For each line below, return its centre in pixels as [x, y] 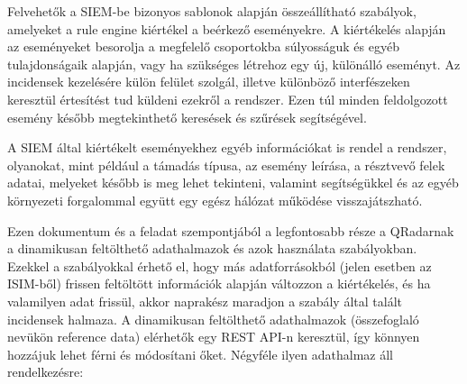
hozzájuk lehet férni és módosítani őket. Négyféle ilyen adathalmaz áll [200, 354]
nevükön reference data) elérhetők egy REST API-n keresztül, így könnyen [214, 337]
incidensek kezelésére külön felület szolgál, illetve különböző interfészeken [209, 82]
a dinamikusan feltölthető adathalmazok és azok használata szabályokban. [212, 248]
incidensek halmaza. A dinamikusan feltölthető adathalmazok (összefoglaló [213, 319]
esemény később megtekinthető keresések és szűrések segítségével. [187, 117]
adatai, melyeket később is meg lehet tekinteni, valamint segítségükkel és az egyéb [233, 183]
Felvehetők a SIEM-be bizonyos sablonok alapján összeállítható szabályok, [212, 11]
